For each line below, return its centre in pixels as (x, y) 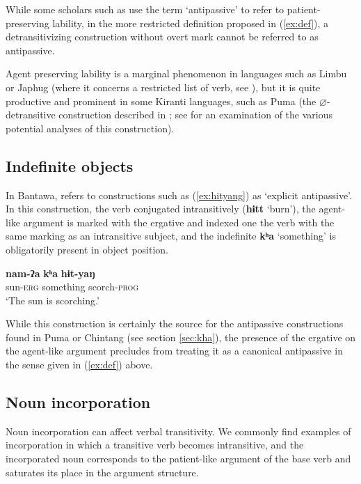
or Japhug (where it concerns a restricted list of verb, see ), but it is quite (163, 87)
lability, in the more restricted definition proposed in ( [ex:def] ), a (191, 23)
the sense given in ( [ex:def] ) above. (79, 365)
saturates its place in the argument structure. (102, 472)
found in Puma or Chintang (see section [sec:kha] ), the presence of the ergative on (181, 337)
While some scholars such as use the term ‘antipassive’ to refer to (145, 9)
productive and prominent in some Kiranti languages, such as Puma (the (161, 101)
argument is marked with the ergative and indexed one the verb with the (179, 222)
